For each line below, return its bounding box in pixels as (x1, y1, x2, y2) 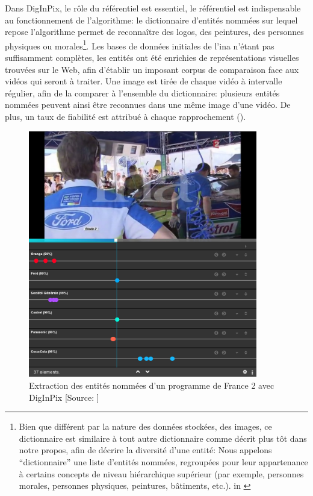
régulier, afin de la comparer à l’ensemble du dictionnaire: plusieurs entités (5, 86, 280, 99)
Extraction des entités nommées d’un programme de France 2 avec (29, 379, 274, 392)
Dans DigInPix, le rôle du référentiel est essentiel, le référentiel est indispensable (5, 2, 301, 14)
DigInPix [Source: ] (29, 391, 99, 403)
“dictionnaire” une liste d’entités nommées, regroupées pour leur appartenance (19, 455, 308, 468)
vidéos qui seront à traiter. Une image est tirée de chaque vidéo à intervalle (5, 75, 282, 87)
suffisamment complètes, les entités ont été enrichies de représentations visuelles (5, 51, 299, 64)
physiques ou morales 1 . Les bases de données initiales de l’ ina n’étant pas (5, 37, 274, 52)
